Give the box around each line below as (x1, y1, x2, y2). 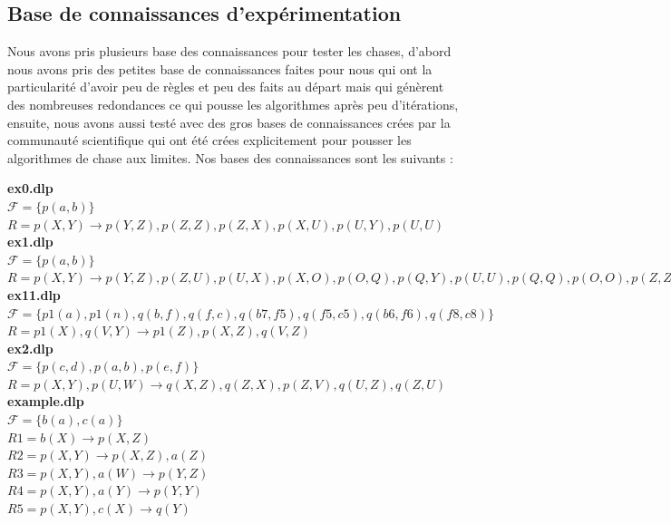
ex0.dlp (7, 179, 53, 198)
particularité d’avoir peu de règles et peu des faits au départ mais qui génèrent (7, 77, 444, 96)
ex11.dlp (7, 285, 61, 304)
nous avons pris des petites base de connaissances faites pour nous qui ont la (7, 59, 433, 78)
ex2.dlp (7, 338, 53, 357)
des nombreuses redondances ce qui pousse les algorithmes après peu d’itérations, (7, 94, 459, 113)
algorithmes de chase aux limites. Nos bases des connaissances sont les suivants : (7, 148, 453, 167)
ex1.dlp (7, 232, 53, 251)
